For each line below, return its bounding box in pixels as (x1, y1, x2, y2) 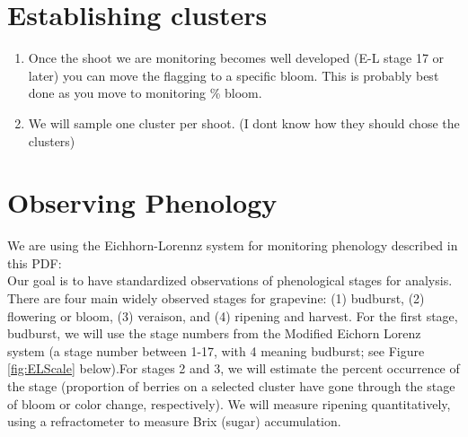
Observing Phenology (7, 184, 278, 221)
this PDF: (7, 253, 62, 272)
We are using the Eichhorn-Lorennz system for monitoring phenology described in (7, 236, 458, 255)
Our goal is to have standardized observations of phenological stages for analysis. (7, 271, 453, 290)
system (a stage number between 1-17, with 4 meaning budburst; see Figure (7, 341, 425, 360)
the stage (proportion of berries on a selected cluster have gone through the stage (7, 376, 455, 395)
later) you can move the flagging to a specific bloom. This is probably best (28, 66, 439, 84)
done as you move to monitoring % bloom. (28, 83, 262, 102)
